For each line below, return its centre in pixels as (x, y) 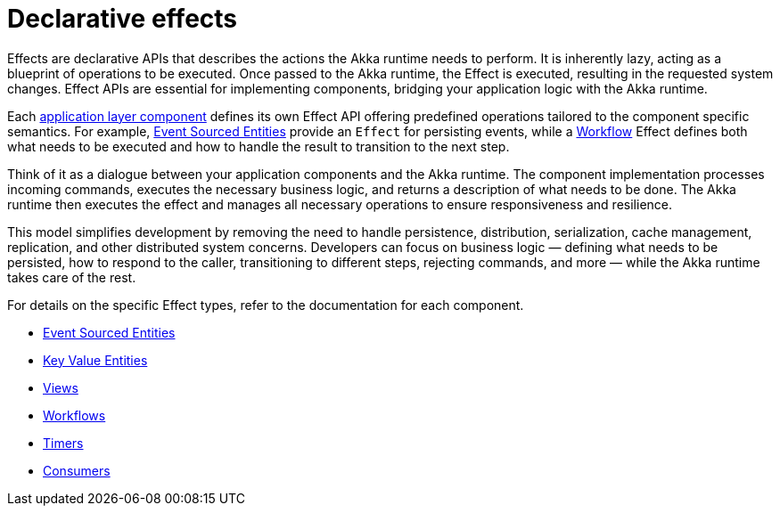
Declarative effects (123, 19)
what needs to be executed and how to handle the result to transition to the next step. (259, 146)
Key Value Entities (95, 360)
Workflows (74, 415)
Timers (63, 443)
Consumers (77, 470)
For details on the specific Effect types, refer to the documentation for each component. (266, 305)
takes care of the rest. (72, 277)
